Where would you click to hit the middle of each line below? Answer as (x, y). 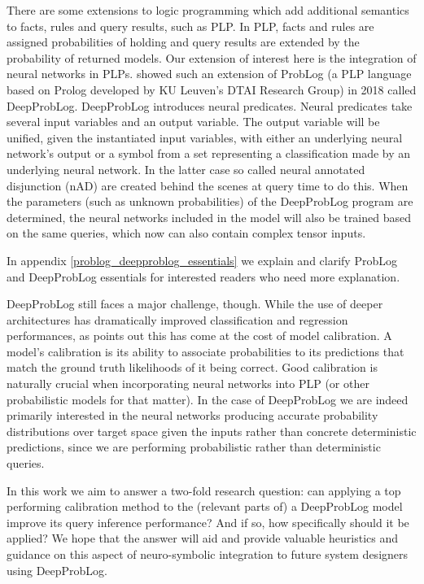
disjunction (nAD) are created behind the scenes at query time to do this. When (208, 185)
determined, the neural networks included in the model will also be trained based (209, 217)
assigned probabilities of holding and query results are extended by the (183, 42)
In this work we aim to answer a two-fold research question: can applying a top (204, 490)
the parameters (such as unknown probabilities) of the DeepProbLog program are (210, 201)
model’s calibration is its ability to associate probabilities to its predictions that (205, 351)
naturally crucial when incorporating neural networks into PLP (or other (188, 384)
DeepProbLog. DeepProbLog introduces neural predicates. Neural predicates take (210, 105)
